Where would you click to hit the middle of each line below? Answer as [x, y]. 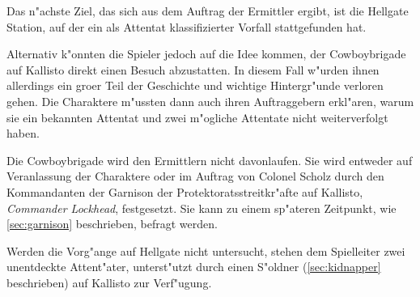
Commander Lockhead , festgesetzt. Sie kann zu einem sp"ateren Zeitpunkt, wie [202, 208]
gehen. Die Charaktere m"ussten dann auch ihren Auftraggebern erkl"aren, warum [210, 101]
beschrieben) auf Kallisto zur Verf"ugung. [109, 282]
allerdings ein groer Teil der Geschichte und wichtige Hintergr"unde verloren [195, 85]
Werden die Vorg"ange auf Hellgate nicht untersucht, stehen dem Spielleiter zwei [206, 250]
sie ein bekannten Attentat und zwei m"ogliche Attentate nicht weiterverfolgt [197, 117]
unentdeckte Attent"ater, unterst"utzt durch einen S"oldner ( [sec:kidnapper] [194, 267]
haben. [23, 133]
